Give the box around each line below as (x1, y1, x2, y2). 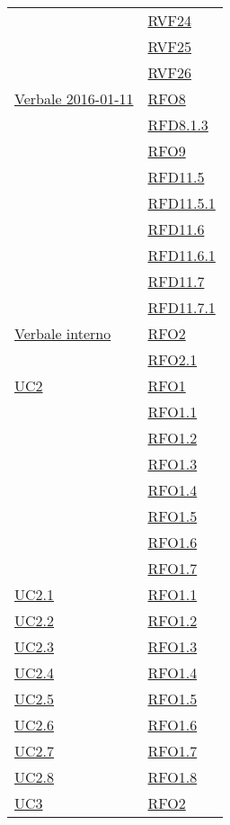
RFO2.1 (147, 349, 198, 370)
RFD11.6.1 (147, 245, 216, 265)
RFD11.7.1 (147, 297, 216, 318)
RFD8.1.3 (147, 114, 208, 135)
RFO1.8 (147, 767, 198, 787)
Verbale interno (14, 323, 111, 344)
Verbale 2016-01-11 (14, 88, 134, 109)
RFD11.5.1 (147, 193, 216, 213)
